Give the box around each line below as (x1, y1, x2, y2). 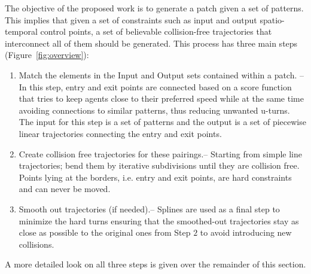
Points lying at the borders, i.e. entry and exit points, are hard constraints (19, 171, 292, 183)
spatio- (260, 13, 285, 26)
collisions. (19, 238, 54, 250)
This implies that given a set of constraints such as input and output (5, 13, 257, 26)
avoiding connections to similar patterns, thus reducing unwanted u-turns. (19, 103, 290, 116)
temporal (5, 25, 38, 38)
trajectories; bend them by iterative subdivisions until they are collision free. (19, 159, 300, 172)
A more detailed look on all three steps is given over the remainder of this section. (5, 258, 306, 270)
